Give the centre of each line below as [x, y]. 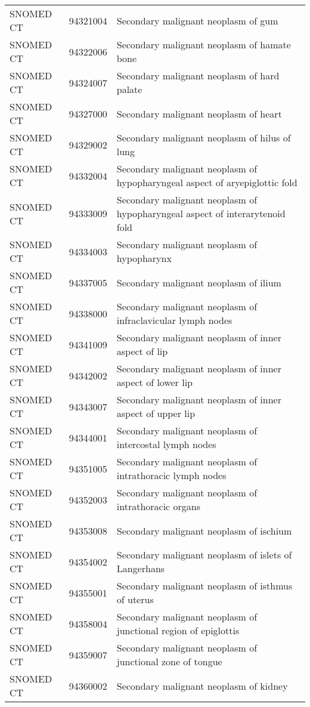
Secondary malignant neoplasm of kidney [202, 686]
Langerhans [141, 568]
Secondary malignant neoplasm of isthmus [204, 586]
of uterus [135, 599]
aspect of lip [142, 351]
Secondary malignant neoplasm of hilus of [204, 138]
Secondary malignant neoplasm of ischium [204, 530]
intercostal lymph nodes [166, 444]
